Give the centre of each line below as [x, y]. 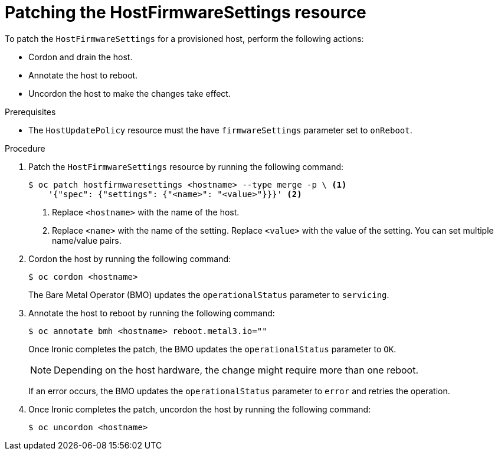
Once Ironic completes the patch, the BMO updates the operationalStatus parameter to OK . [212, 349]
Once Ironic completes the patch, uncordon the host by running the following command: [200, 409]
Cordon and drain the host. [81, 57]
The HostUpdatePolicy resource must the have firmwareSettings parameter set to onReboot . [220, 130]
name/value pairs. [87, 240]
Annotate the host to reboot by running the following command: [152, 313]
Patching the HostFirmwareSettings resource [186, 12]
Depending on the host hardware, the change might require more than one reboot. [236, 370]
